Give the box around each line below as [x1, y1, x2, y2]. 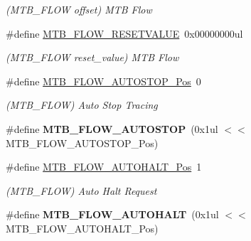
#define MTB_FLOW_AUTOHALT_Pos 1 [6, 159, 202, 174]
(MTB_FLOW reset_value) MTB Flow [6, 50, 179, 65]
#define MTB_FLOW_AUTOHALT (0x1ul [6, 207, 219, 222]
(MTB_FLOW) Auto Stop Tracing [6, 97, 158, 112]
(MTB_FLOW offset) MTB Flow [6, 2, 152, 16]
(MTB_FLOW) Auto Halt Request [6, 183, 157, 198]
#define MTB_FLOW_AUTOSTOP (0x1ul [6, 121, 218, 136]
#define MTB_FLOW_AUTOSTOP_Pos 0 [6, 73, 201, 88]
